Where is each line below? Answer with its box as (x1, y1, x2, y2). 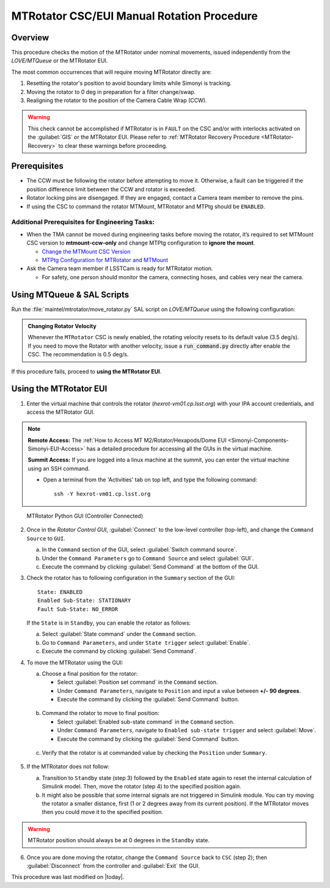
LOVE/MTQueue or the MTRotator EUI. (11, 57, 108, 64)
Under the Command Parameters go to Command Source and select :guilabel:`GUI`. (42, 554, 254, 562)
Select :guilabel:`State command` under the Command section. (42, 630, 197, 638)
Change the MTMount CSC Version (42, 248, 131, 255)
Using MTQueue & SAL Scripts (11, 289, 130, 299)
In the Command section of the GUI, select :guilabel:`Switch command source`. (42, 546, 238, 553)
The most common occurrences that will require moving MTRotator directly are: (11, 68, 212, 76)
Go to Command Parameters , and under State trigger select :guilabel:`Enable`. (42, 639, 251, 646)
